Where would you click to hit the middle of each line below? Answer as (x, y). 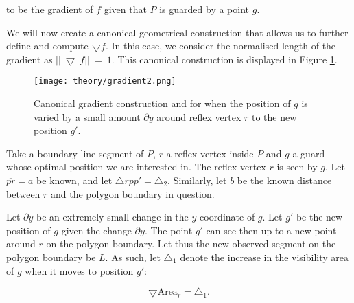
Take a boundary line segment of (75, 153)
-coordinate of (226, 217)
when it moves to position (79, 270)
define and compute (47, 46)
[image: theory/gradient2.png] (105, 81)
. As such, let (133, 257)
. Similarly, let (197, 180)
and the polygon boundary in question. (133, 193)
